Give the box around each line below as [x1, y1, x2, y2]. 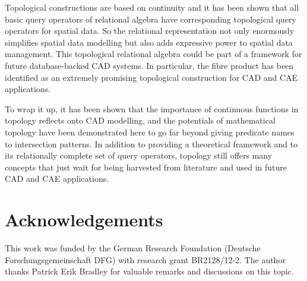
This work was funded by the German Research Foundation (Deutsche [5, 242, 261, 254]
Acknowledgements [5, 207, 163, 232]
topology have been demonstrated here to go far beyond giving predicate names [5, 125, 295, 138]
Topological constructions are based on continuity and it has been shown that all [5, 1, 299, 13]
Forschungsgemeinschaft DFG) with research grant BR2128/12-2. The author [5, 253, 286, 266]
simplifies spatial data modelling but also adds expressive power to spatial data [5, 36, 293, 48]
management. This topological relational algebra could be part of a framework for [5, 48, 302, 60]
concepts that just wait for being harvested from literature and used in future [5, 160, 287, 173]
